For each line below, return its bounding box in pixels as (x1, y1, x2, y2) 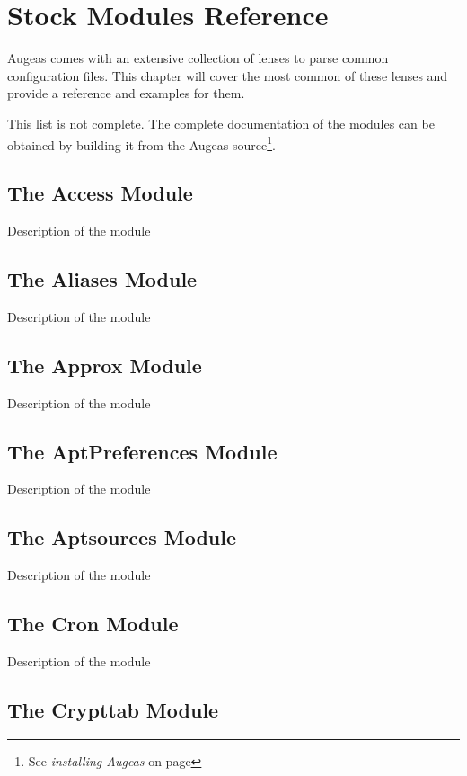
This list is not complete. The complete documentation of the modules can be (7, 113, 435, 132)
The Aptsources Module (7, 523, 237, 551)
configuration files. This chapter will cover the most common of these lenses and (7, 66, 448, 85)
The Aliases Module (7, 264, 198, 292)
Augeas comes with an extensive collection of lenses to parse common (7, 49, 389, 67)
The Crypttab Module (7, 695, 219, 723)
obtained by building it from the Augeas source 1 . (7, 132, 276, 154)
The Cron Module (7, 610, 179, 638)
